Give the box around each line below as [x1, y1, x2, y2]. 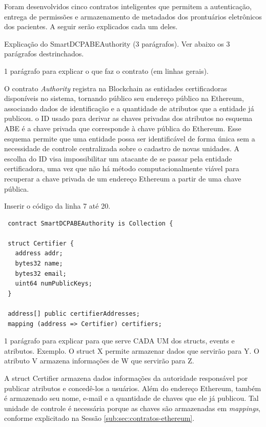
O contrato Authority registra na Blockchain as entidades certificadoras [4, 83, 227, 93]
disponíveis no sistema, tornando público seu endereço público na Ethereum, [4, 93, 244, 104]
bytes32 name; [15, 260, 63, 268]
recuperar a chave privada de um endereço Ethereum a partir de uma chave [4, 173, 241, 184]
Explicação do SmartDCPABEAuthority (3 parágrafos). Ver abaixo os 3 [4, 38, 230, 49]
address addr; [15, 250, 63, 257]
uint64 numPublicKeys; [15, 280, 92, 288]
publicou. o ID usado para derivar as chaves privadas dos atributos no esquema [4, 113, 253, 124]
